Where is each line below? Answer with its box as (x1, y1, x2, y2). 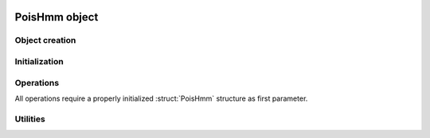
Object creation (14, 35, 76, 46)
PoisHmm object (14, 10, 99, 24)
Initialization (14, 56, 64, 67)
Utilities (14, 113, 45, 125)
